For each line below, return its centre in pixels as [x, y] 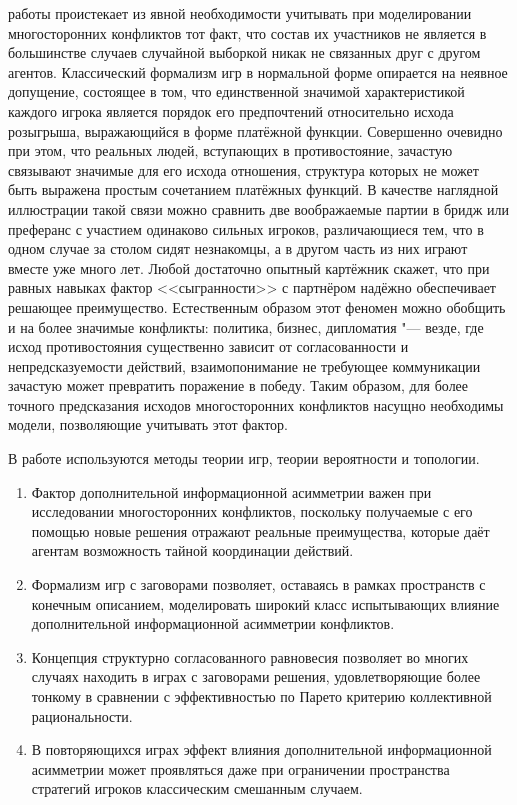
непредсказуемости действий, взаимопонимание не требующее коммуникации [244, 365]
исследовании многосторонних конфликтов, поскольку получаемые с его [252, 511]
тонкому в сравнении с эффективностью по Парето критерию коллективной [261, 696]
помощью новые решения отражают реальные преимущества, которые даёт [260, 530]
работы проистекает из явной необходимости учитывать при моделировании [240, 13]
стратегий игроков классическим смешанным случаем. [197, 788]
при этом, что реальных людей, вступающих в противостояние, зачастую [230, 150]
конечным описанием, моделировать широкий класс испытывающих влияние [265, 603]
